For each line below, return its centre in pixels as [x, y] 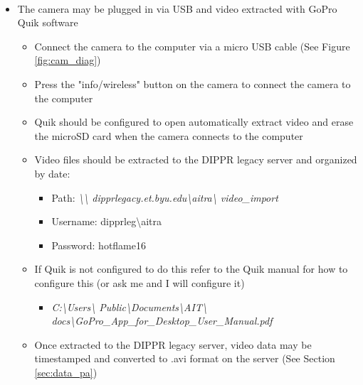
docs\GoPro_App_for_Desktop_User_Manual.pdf [162, 321]
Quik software [48, 22]
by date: [52, 173]
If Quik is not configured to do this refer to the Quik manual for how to [191, 269]
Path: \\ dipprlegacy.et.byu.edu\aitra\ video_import [165, 197]
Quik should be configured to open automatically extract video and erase [194, 122]
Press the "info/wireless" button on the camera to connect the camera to [193, 84]
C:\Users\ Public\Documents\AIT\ [129, 307]
